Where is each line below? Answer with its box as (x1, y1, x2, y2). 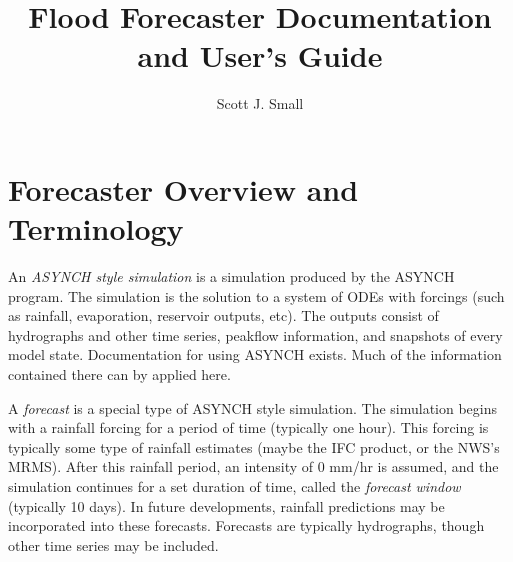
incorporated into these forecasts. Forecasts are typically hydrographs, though (8, 515, 485, 536)
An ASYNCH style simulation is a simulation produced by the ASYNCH (8, 266, 455, 287)
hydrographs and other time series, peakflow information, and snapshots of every (8, 324, 503, 345)
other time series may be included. (8, 534, 219, 555)
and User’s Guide (137, 35, 383, 76)
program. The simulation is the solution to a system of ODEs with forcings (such (8, 285, 505, 306)
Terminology (8, 208, 184, 249)
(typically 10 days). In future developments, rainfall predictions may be (8, 495, 445, 516)
